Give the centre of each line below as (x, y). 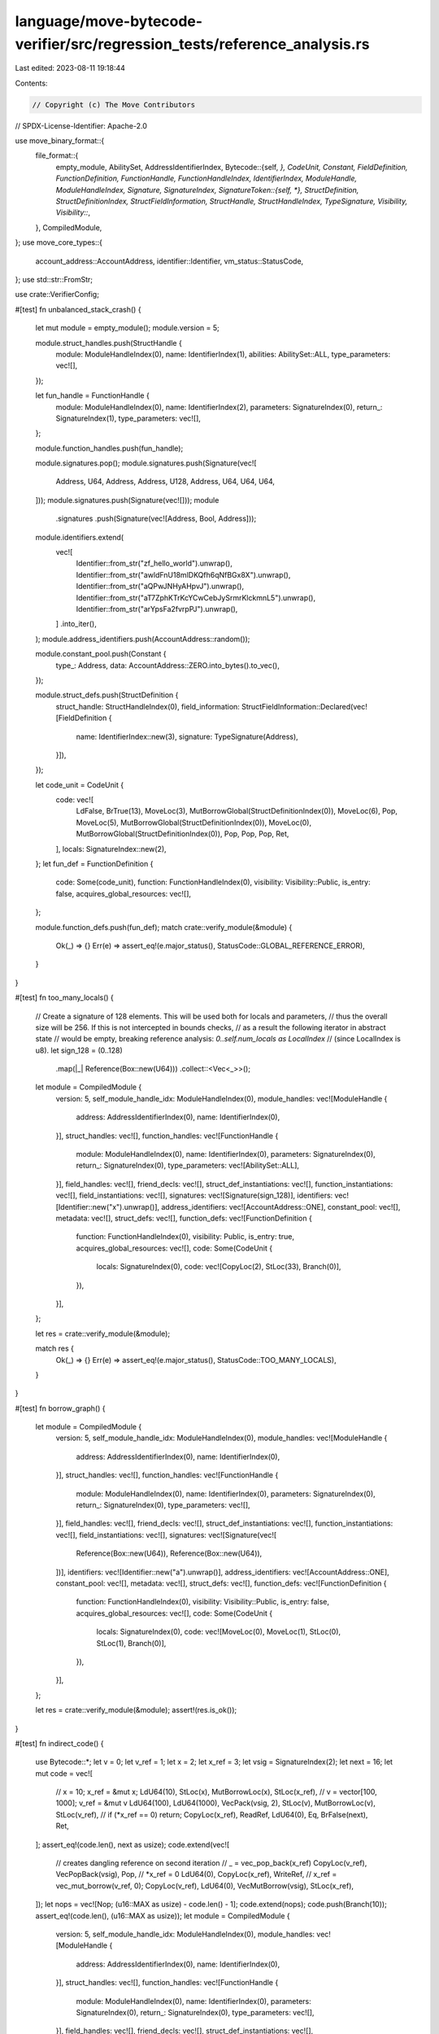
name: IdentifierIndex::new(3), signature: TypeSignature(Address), (187, 736)
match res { (55, 1349)
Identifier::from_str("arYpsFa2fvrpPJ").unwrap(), (157, 609)
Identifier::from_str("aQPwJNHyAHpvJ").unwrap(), (160, 587)
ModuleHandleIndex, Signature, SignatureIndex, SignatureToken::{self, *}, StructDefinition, (207, 190)
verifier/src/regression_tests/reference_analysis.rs (192, 44)
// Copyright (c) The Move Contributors (113, 105)
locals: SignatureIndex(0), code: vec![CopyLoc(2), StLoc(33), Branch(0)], (219, 1267)
